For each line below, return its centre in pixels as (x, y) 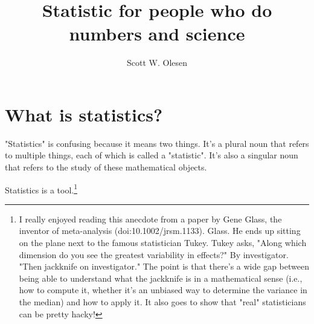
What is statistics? (84, 114)
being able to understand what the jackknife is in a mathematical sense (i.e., (161, 278)
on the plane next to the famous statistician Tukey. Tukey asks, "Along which (163, 243)
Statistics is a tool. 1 (41, 189)
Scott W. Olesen (157, 63)
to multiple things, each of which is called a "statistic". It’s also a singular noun (152, 155)
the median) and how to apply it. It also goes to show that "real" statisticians (162, 302)
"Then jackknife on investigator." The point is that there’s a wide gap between (164, 266)
